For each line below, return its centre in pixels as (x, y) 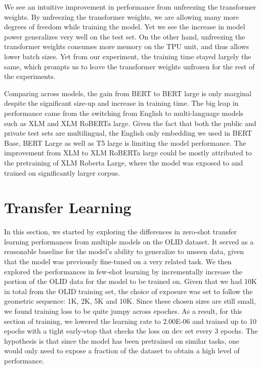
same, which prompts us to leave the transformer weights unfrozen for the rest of (129, 66)
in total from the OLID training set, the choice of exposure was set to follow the (128, 291)
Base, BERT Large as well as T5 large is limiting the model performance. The (125, 142)
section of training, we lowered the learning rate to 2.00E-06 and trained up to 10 (130, 321)
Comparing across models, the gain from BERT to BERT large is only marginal (128, 93)
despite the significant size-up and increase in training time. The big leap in (121, 103)
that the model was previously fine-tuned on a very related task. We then (118, 261)
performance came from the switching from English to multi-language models (124, 113)
